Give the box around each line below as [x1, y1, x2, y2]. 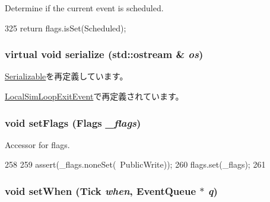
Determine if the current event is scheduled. [5, 2, 164, 14]
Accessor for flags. [5, 138, 70, 150]
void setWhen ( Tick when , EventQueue [5, 183, 196, 198]
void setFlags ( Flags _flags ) [5, 115, 141, 130]
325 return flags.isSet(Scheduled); [5, 21, 126, 34]
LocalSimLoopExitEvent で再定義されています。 [5, 90, 184, 102]
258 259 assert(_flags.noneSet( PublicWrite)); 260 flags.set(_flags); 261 [5, 158, 266, 171]
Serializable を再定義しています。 [5, 70, 128, 82]
